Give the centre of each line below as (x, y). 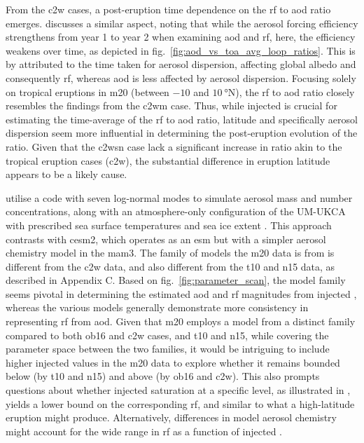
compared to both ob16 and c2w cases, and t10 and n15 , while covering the (167, 335)
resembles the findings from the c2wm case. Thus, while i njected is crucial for (171, 105)
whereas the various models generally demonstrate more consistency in (157, 307)
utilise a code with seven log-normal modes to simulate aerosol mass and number (179, 197)
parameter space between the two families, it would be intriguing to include (168, 349)
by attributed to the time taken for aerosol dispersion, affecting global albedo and (181, 64)
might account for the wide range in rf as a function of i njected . (144, 431)
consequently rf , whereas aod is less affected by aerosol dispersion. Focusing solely (181, 77)
